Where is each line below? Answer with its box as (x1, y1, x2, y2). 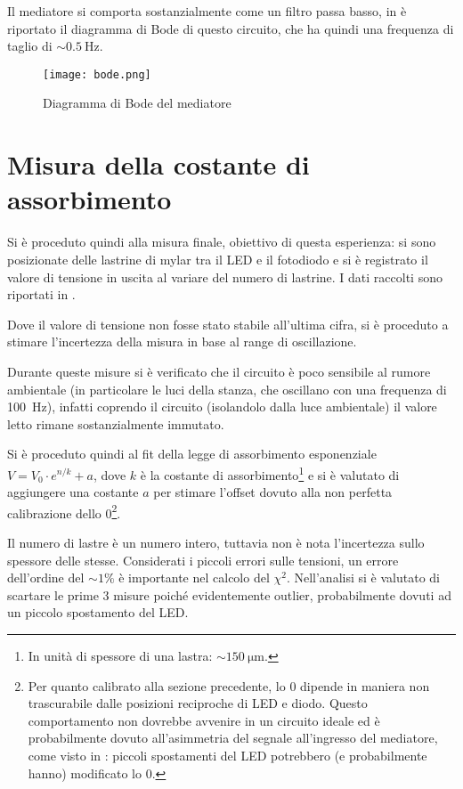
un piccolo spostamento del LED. (7, 603, 189, 622)
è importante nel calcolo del (118, 568, 270, 587)
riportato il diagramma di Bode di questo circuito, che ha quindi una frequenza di (7, 19, 454, 37)
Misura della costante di (7, 146, 310, 183)
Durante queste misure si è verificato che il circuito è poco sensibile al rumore (7, 362, 431, 380)
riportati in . (7, 285, 76, 304)
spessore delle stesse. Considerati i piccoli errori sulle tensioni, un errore (7, 550, 399, 569)
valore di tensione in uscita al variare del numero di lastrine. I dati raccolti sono (7, 267, 443, 286)
